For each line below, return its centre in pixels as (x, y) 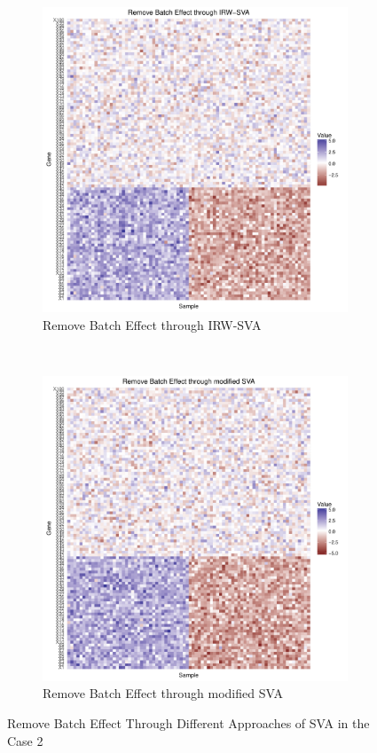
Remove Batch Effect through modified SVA (163, 693)
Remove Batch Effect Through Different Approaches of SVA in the (188, 722)
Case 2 (25, 740)
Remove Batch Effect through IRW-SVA (152, 324)
